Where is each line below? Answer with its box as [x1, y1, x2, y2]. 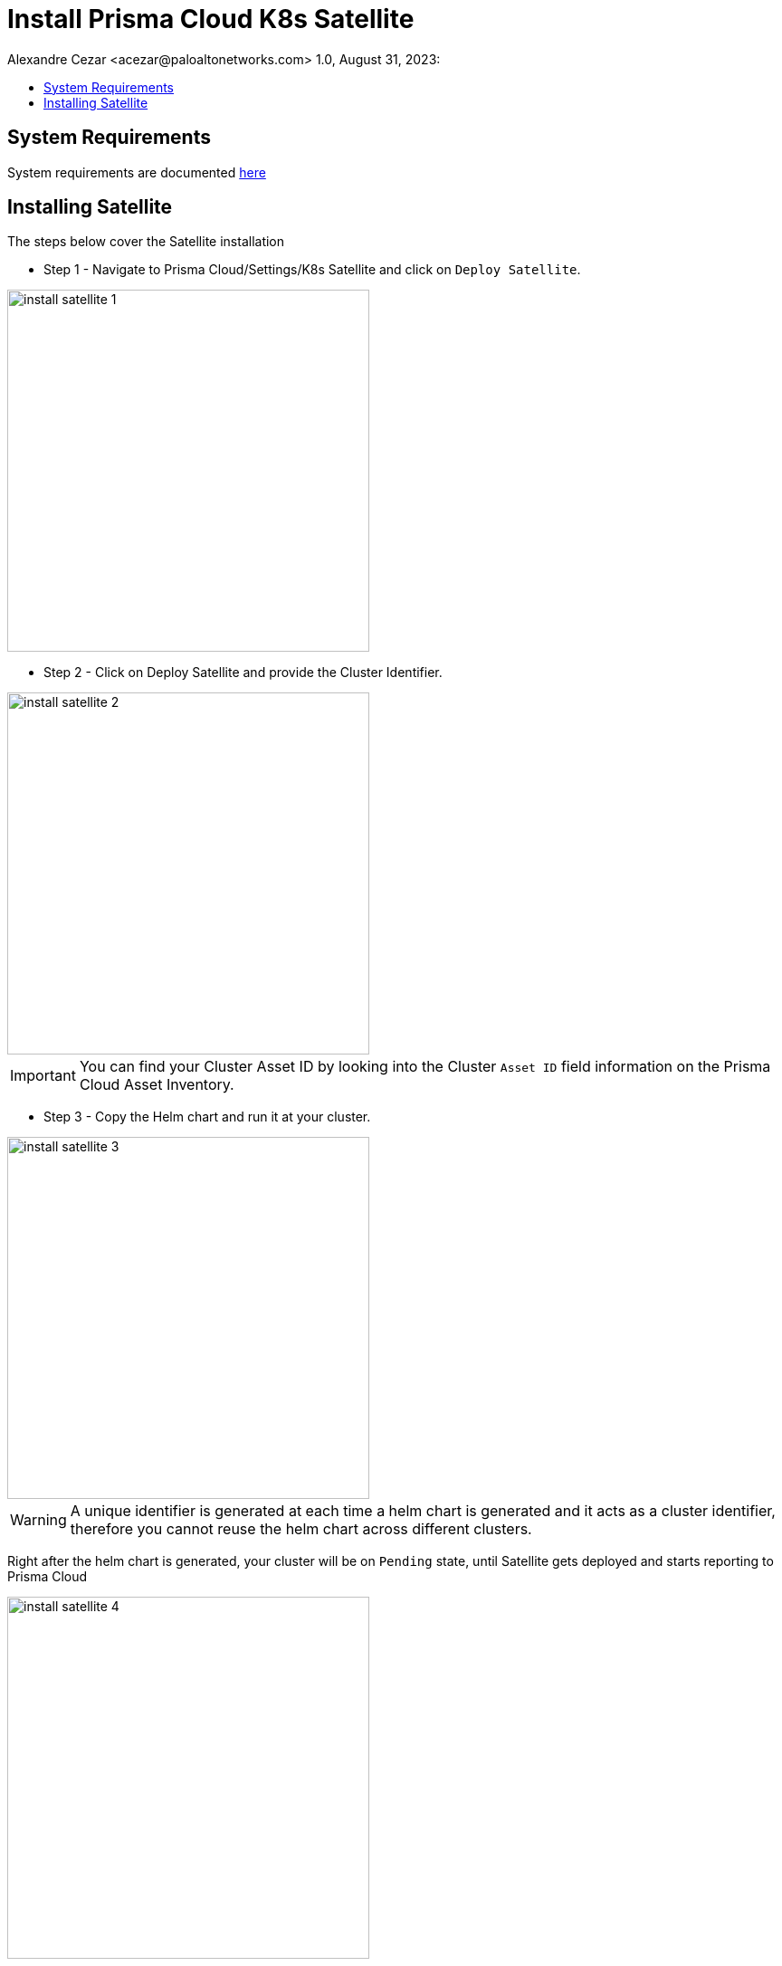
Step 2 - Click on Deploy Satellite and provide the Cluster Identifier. [43, 664, 443, 681]
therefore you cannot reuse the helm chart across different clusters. [70, 1520, 532, 1539]
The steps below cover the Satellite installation [7, 234, 285, 250]
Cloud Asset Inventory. [79, 1075, 234, 1094]
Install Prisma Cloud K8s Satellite [7, 4, 415, 34]
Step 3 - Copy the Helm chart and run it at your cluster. [43, 1109, 371, 1125]
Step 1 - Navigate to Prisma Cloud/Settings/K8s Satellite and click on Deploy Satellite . [43, 262, 581, 278]
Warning [10, 1511, 67, 1530]
